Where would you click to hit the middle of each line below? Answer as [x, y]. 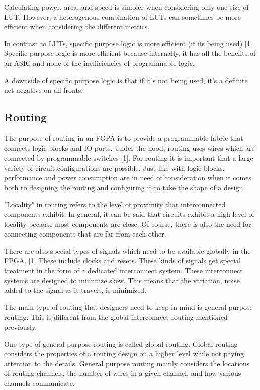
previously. [21, 327]
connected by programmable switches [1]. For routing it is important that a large [129, 158]
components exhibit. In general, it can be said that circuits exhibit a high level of [129, 214]
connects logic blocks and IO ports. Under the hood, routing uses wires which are [129, 148]
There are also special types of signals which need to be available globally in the [127, 250]
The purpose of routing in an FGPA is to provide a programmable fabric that [124, 138]
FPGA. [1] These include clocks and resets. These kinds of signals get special [122, 260]
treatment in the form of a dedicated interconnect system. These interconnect [123, 270]
